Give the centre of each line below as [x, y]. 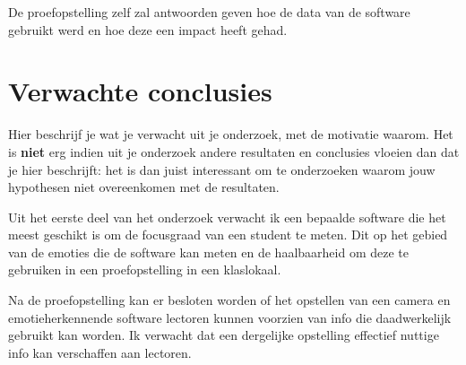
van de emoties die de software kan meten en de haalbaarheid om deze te [208, 252]
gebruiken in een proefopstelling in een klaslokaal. [145, 269]
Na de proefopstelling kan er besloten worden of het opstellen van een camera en [229, 300]
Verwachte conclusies [140, 91]
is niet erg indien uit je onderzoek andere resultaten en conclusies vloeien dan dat [234, 151]
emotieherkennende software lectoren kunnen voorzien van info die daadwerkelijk [230, 317]
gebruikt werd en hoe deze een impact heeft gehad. [148, 29]
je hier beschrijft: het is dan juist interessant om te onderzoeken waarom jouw [222, 169]
